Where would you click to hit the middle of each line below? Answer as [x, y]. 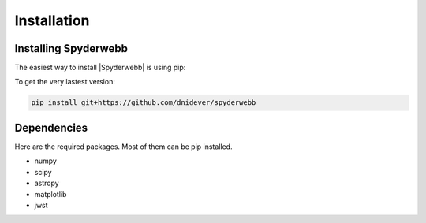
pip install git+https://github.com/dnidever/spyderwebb [144, 103]
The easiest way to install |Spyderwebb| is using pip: [100, 68]
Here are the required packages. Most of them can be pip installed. [123, 147]
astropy [47, 183]
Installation [52, 20]
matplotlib [50, 194]
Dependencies [51, 127]
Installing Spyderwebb [71, 48]
